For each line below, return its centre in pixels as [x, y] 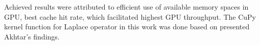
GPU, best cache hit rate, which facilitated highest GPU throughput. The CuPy [130, 16]
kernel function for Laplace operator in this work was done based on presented [127, 27]
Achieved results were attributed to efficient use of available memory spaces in [126, 7]
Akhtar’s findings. [32, 36]
